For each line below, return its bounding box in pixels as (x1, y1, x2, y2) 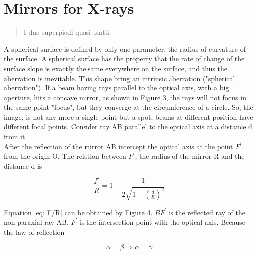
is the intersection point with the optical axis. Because (79, 217, 245, 227)
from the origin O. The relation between (4, 151, 126, 161)
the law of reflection (4, 227, 65, 237)
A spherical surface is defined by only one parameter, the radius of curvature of (4, 43, 246, 54)
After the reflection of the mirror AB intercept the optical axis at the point (4, 141, 233, 151)
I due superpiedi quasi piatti (23, 27, 110, 37)
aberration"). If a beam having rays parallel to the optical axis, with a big (4, 83, 229, 93)
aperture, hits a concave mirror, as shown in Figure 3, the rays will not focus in (4, 92, 246, 102)
